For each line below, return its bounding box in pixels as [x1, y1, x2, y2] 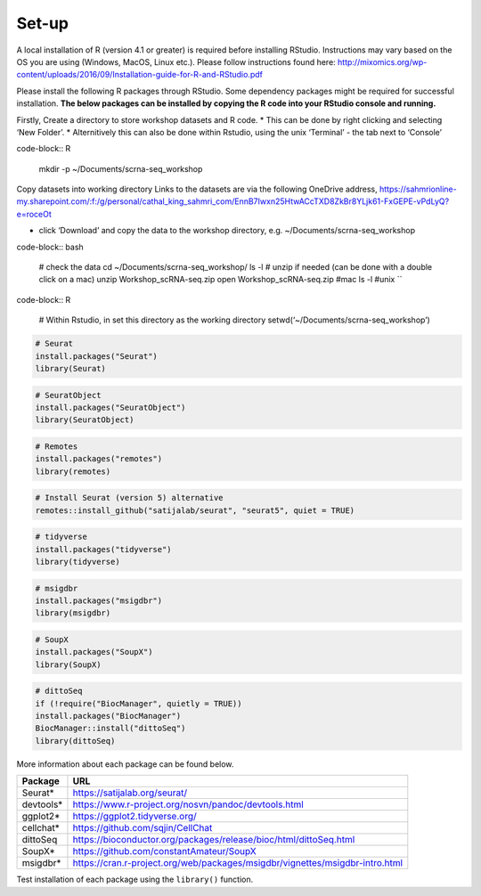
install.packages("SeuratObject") [35, 402, 186, 412]
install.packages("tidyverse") [35, 544, 173, 554]
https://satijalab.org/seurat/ [72, 786, 187, 799]
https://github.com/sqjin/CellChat [72, 822, 213, 835]
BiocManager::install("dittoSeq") [35, 723, 186, 734]
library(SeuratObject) [35, 415, 135, 425]
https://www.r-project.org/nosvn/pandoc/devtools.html [72, 798, 305, 810]
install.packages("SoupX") [35, 647, 153, 657]
